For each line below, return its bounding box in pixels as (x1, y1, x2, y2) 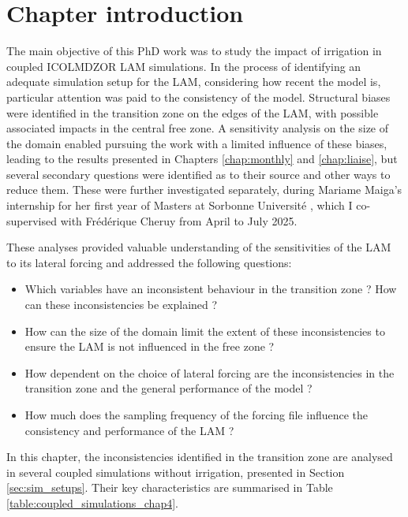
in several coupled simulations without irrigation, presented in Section (6, 463, 345, 480)
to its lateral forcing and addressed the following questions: (6, 254, 292, 270)
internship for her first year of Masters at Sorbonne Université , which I (6, 197, 353, 214)
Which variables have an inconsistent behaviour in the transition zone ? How (24, 281, 397, 297)
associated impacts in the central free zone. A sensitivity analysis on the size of (6, 120, 389, 136)
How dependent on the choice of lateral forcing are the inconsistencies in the (24, 364, 395, 381)
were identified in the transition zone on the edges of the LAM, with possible (6, 104, 379, 121)
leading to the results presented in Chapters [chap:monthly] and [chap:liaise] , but (6, 151, 398, 167)
